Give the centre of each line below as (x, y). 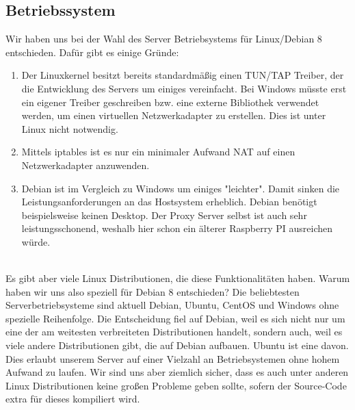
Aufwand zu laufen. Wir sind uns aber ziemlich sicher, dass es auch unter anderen (177, 372)
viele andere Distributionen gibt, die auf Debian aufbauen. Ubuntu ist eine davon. (177, 345)
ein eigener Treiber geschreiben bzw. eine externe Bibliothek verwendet (170, 102)
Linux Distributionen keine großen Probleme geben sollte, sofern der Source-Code (176, 385)
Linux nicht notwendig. (70, 128)
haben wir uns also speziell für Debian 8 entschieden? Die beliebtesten (153, 291)
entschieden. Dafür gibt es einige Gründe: (92, 52)
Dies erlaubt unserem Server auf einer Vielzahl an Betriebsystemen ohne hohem (173, 358)
